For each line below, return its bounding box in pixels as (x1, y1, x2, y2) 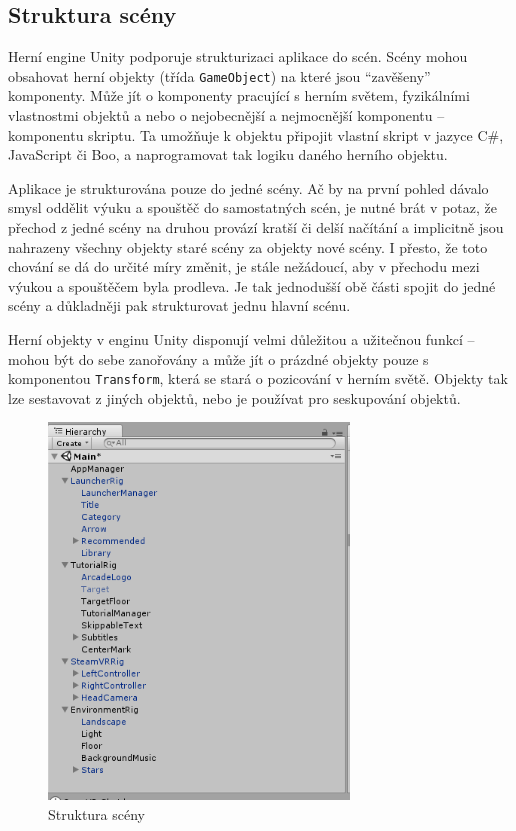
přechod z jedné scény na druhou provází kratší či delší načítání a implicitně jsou (8, 217, 504, 238)
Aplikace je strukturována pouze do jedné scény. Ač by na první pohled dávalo (8, 177, 489, 198)
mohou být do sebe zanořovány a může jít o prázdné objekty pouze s (8, 348, 429, 369)
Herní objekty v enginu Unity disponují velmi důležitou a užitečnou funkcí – (8, 328, 475, 349)
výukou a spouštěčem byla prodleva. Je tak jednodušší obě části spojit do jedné (8, 275, 496, 296)
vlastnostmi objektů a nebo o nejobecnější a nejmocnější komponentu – (8, 105, 445, 126)
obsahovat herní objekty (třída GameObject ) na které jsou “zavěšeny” (8, 65, 431, 86)
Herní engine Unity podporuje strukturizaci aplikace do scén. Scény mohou (8, 46, 468, 67)
